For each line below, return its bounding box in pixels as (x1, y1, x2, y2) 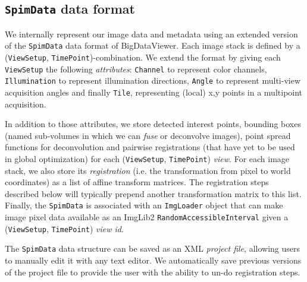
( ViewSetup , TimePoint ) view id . (5, 222, 124, 235)
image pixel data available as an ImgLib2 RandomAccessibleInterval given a (5, 211, 289, 223)
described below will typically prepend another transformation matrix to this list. (5, 187, 302, 199)
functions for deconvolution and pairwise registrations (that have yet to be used (5, 141, 295, 153)
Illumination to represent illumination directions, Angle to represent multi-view (5, 74, 301, 87)
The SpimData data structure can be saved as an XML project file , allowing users (5, 242, 300, 255)
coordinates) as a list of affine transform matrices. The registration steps (5, 176, 269, 188)
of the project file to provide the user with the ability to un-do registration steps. (5, 265, 300, 278)
